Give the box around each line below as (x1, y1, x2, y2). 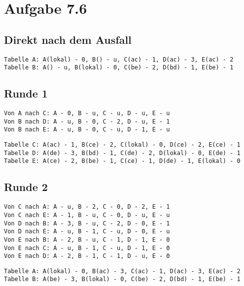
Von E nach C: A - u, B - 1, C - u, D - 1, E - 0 (4, 244, 170, 252)
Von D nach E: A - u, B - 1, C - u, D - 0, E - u (4, 228, 170, 235)
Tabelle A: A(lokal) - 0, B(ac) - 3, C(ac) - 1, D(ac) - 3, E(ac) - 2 (4, 267, 241, 275)
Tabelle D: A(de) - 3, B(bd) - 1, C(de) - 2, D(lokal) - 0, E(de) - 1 (4, 149, 241, 157)
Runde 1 (4, 86, 48, 101)
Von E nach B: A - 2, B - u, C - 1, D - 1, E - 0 (4, 236, 170, 243)
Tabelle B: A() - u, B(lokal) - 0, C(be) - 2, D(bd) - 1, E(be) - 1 (4, 64, 234, 71)
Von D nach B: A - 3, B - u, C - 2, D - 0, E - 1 (4, 220, 170, 227)
